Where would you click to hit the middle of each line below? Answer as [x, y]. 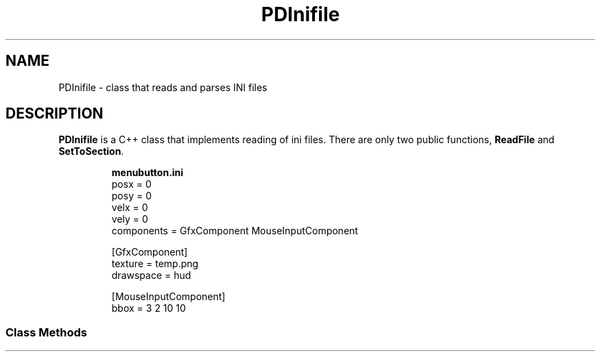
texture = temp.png [155, 264]
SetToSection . [91, 151]
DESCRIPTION [55, 114]
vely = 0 [130, 219]
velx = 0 [130, 208]
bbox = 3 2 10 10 [149, 308]
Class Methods [46, 332]
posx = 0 [131, 184]
